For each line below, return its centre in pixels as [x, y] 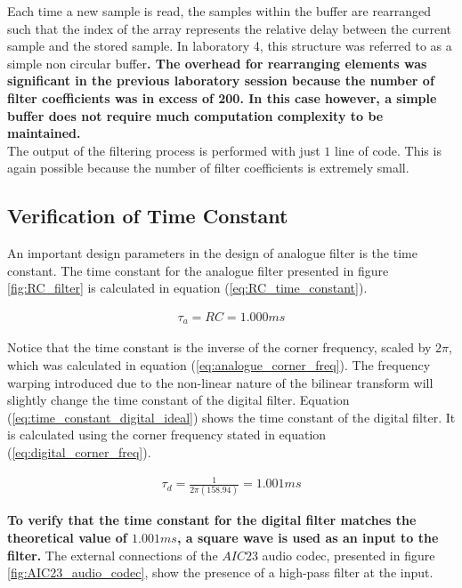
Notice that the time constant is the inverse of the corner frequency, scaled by [219, 347]
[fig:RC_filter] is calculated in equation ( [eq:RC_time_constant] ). [187, 288]
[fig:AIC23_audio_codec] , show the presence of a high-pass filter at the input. [220, 572]
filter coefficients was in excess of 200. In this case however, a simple [222, 97]
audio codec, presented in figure [349, 555]
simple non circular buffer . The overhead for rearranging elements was [217, 63]
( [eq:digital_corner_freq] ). [79, 451]
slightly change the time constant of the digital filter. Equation [178, 400]
